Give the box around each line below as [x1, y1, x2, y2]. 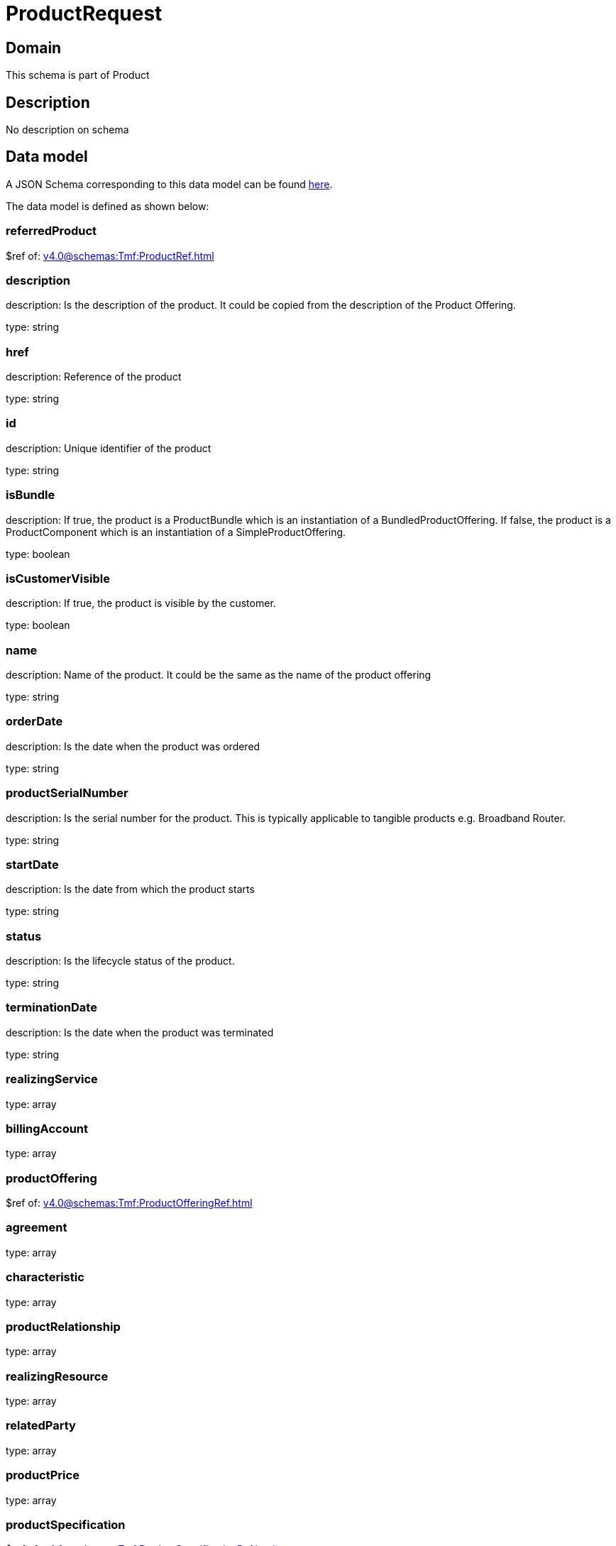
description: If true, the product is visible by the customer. [6, 597, 276, 610]
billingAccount [6, 1121, 89, 1136]
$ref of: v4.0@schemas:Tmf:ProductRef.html [6, 249, 214, 262]
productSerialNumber [6, 786, 128, 801]
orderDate [6, 714, 63, 729]
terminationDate [6, 1000, 97, 1015]
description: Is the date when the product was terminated [6, 1026, 274, 1038]
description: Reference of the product [6, 371, 182, 383]
